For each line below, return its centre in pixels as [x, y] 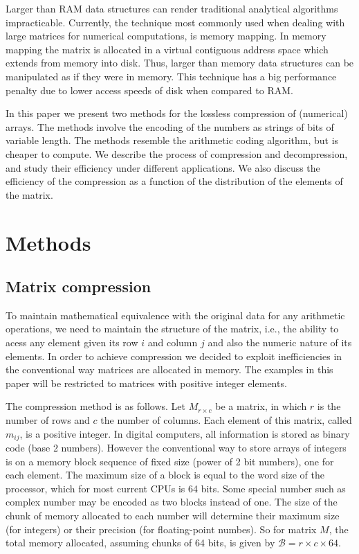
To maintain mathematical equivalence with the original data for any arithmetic [175, 315]
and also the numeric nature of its [280, 342]
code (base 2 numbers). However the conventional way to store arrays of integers [176, 448]
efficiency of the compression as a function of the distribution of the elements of [174, 181]
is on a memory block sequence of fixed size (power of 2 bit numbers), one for [170, 461]
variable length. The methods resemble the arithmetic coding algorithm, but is [172, 140]
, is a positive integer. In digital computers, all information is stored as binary [185, 433]
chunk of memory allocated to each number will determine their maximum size [173, 516]
